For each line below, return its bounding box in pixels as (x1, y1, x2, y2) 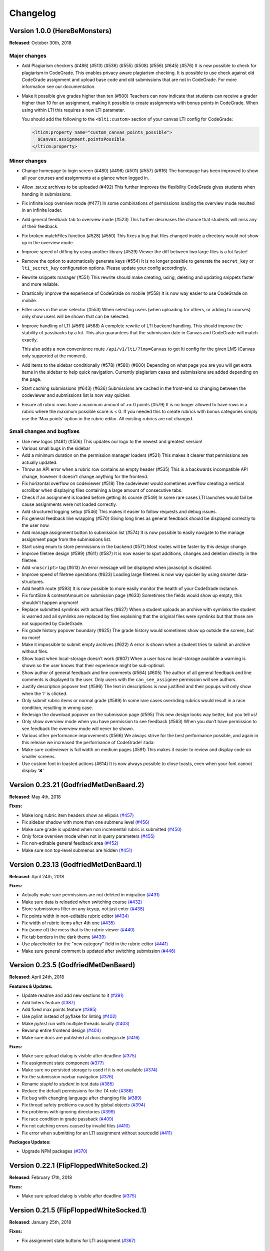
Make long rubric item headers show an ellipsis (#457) (21, 812, 134, 818)
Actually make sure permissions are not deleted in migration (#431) (21, 892, 160, 898)
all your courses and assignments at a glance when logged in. (21, 175, 149, 181)
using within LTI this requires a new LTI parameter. (21, 107, 125, 113)
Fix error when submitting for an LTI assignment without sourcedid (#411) (21, 1130, 172, 1136)
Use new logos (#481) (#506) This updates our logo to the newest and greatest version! (21, 438, 202, 444)
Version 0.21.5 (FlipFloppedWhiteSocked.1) (9, 1206, 147, 1214)
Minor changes (9, 158, 47, 165)
